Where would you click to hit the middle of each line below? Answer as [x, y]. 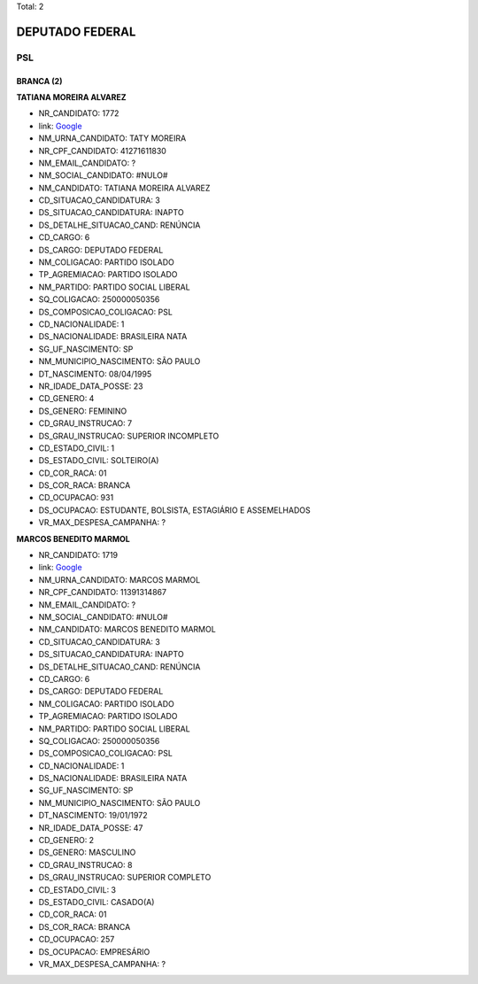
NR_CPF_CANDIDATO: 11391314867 [103, 593]
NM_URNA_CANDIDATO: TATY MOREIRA [112, 138]
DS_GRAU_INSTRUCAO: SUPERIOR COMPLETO [125, 878]
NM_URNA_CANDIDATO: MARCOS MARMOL [119, 579]
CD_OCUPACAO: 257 [77, 940]
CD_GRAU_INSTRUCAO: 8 [85, 864]
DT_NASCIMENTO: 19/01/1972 [93, 816]
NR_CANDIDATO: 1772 [79, 113]
